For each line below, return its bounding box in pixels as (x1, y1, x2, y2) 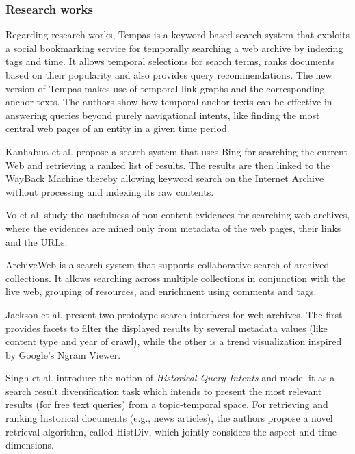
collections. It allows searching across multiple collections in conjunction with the (5, 270, 346, 285)
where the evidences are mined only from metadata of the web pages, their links (5, 220, 341, 235)
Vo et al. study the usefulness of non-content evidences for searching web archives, (5, 207, 350, 222)
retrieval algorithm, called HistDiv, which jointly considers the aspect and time (5, 424, 337, 438)
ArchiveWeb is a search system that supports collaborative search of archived (5, 257, 330, 272)
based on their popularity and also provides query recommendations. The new (5, 68, 332, 81)
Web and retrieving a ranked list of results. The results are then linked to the (5, 157, 330, 172)
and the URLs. (5, 234, 68, 249)
